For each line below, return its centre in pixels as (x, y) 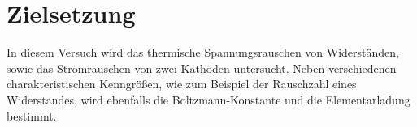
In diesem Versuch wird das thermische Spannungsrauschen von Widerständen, (203, 52)
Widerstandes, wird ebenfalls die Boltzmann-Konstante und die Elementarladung (208, 99)
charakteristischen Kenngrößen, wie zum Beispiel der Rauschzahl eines (182, 84)
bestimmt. (32, 115)
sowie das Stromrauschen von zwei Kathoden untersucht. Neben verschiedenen (202, 68)
